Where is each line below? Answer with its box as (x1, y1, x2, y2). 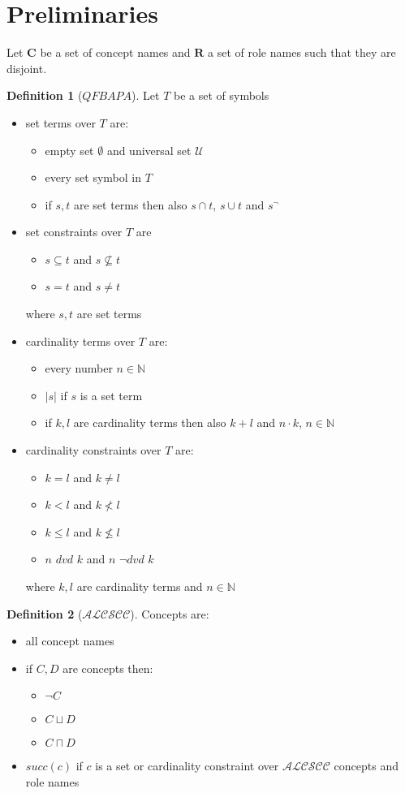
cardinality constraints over (25, 442, 162, 459)
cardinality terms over (25, 332, 136, 349)
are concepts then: (62, 659, 153, 676)
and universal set (106, 141, 192, 158)
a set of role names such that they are (208, 44, 396, 61)
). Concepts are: (130, 605, 209, 622)
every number (45, 360, 113, 377)
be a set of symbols (173, 87, 269, 104)
